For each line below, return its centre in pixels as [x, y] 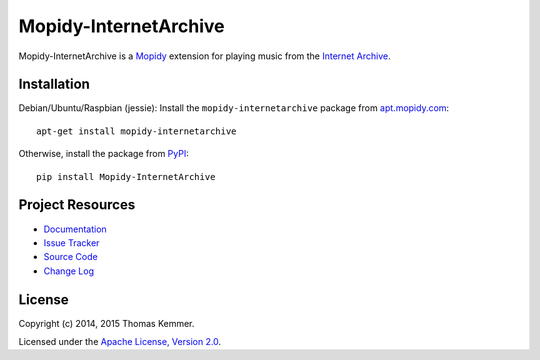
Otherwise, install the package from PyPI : [103, 154]
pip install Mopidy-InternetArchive [126, 176]
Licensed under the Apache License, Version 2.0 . [120, 341]
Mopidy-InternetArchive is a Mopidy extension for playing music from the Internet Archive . [204, 56]
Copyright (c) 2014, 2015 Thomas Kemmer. [106, 323]
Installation [54, 84]
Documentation [75, 229]
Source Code [71, 257]
